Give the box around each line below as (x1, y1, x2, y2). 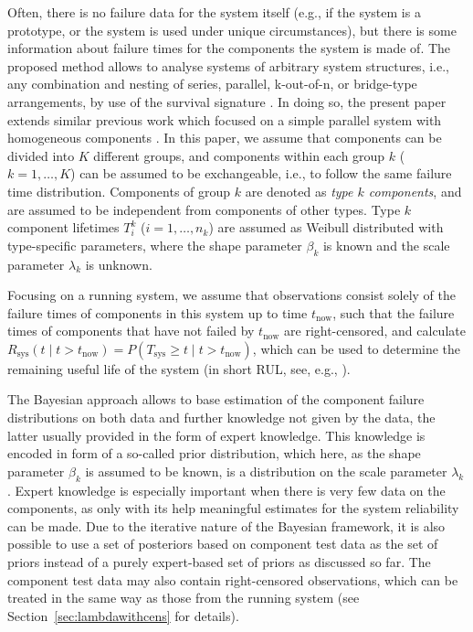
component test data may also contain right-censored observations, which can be (7, 570, 458, 589)
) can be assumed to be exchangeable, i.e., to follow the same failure (70, 164, 452, 183)
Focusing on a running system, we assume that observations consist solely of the (7, 285, 457, 305)
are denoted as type (245, 181, 353, 200)
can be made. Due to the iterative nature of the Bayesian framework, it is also (7, 516, 446, 535)
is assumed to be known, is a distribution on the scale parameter (85, 461, 447, 480)
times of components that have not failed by (7, 321, 255, 340)
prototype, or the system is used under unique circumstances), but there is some (7, 20, 457, 39)
